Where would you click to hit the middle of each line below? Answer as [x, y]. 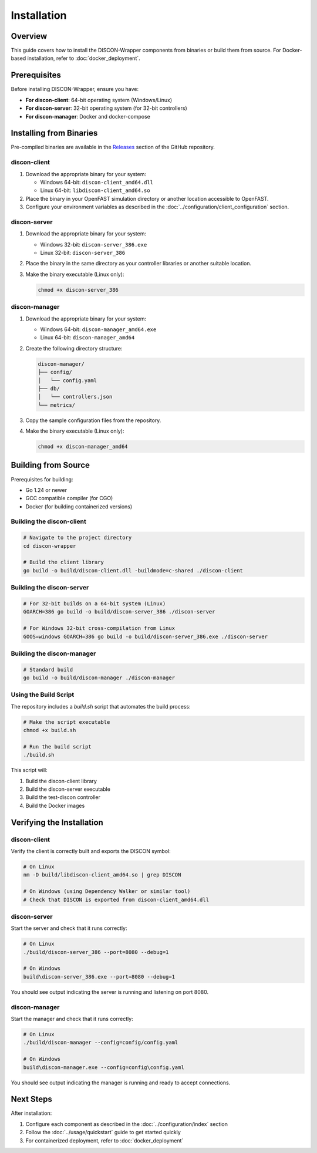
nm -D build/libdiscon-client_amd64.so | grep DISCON [102, 875]
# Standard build [48, 670]
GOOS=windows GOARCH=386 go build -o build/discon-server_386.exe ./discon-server [146, 636]
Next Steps [31, 1099]
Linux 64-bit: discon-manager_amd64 [87, 338]
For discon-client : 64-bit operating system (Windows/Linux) [99, 100]
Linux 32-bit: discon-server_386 [83, 253]
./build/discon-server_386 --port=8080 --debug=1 [96, 952]
